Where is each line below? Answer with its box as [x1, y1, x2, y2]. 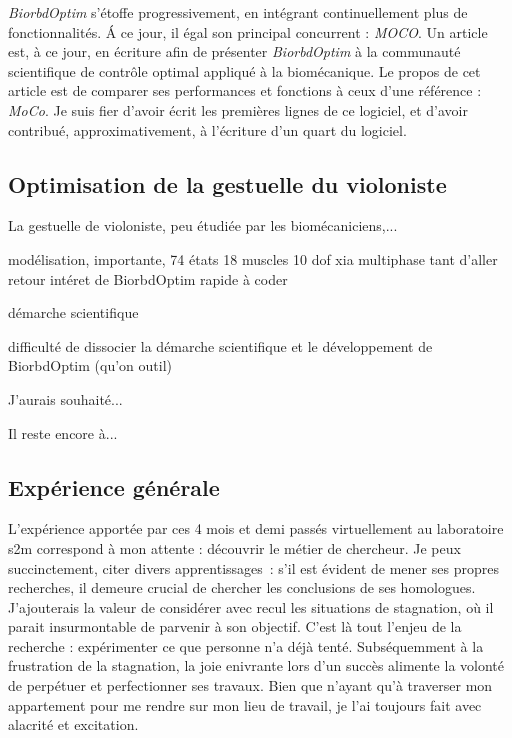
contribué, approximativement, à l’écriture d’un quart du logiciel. [8, 119, 407, 140]
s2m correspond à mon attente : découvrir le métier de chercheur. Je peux [8, 537, 461, 558]
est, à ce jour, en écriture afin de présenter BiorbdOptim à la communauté [8, 41, 461, 62]
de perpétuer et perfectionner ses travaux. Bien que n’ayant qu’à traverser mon [8, 675, 493, 696]
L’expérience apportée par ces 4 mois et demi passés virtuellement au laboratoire [8, 518, 504, 539]
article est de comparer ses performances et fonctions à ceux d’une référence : [8, 80, 482, 101]
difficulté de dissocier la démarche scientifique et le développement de [8, 335, 433, 356]
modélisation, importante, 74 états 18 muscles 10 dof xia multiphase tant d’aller [8, 248, 498, 269]
